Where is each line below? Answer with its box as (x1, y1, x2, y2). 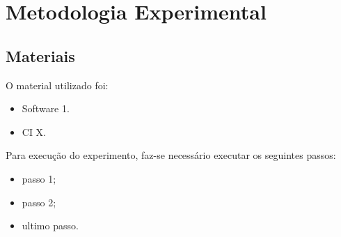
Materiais (6, 45, 75, 66)
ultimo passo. (22, 218, 79, 233)
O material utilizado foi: (6, 77, 109, 92)
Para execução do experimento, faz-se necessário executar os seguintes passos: (6, 148, 336, 162)
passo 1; (22, 171, 56, 185)
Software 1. (22, 101, 70, 116)
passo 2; (22, 194, 56, 209)
